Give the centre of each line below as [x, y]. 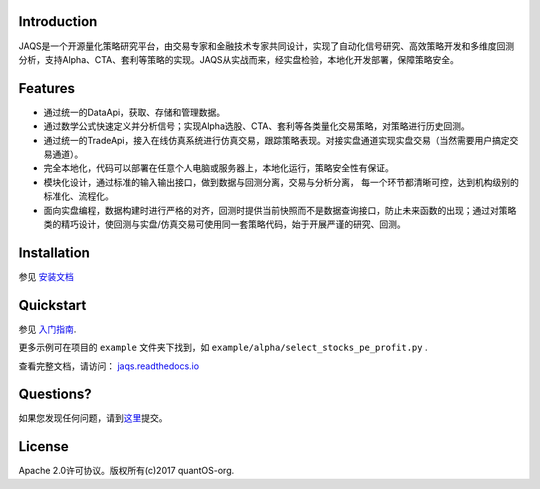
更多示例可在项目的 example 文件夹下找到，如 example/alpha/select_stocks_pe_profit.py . [223, 347]
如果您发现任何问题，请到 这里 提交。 [93, 418]
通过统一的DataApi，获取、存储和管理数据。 [134, 112]
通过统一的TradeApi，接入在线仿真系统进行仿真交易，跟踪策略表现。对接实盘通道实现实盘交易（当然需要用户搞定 [276, 140]
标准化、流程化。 [78, 196]
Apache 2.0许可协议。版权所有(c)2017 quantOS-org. [126, 471]
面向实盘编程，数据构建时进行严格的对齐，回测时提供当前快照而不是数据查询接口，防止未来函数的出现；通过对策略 [280, 210]
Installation [54, 252]
